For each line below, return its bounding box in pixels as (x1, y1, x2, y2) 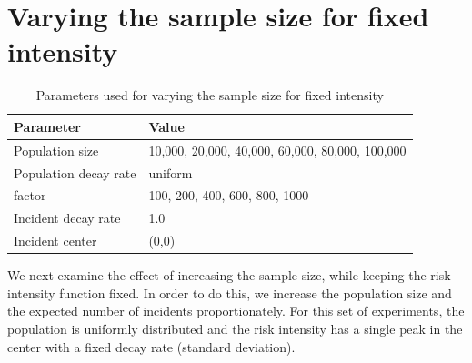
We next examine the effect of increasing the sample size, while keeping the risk (7, 266, 451, 285)
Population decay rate (14, 163, 136, 182)
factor (14, 186, 46, 205)
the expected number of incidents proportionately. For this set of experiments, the (7, 301, 465, 320)
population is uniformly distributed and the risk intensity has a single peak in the (7, 319, 463, 338)
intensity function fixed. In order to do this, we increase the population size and (7, 283, 452, 302)
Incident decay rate (14, 208, 121, 227)
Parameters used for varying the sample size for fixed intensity (35, 86, 384, 105)
